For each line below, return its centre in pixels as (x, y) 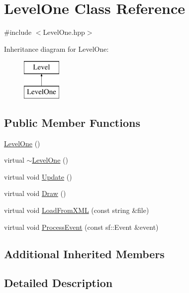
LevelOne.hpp (64, 32)
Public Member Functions (72, 122)
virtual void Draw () (35, 193)
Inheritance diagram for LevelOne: (56, 49)
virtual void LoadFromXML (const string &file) (77, 210)
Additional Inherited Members (84, 253)
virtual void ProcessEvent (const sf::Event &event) (81, 227)
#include (18, 32)
